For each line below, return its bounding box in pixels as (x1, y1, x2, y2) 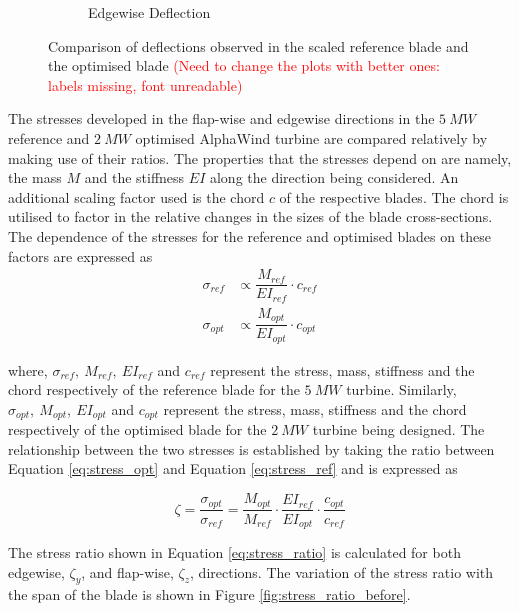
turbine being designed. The (312, 419, 485, 440)
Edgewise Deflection (88, 2, 211, 22)
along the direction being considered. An (209, 167, 459, 188)
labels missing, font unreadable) (48, 74, 243, 95)
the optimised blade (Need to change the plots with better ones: (48, 55, 440, 76)
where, (8, 359, 48, 380)
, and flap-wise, (81, 561, 174, 582)
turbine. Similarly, (346, 379, 457, 400)
